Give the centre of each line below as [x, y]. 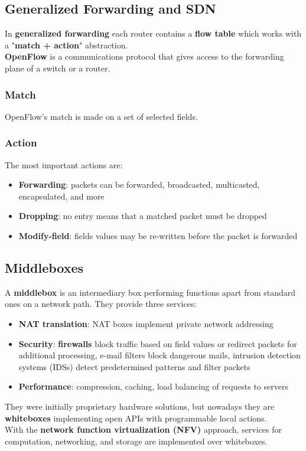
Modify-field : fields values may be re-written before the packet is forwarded [158, 235]
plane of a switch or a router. [58, 68]
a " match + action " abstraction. [66, 45]
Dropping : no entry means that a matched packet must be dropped [143, 216]
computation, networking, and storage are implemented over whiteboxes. [136, 441]
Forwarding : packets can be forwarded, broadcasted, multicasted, [139, 184]
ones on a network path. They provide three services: [101, 304]
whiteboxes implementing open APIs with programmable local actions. [136, 418]
